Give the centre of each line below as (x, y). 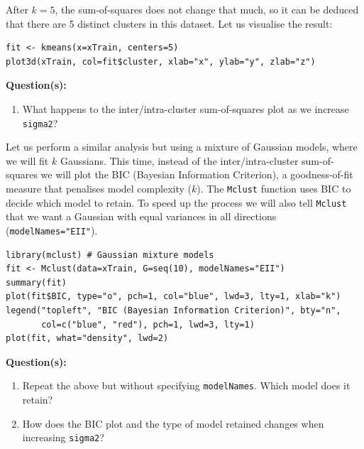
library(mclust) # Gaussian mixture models (110, 255)
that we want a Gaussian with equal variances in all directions (141, 216)
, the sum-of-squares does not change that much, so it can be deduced (207, 9)
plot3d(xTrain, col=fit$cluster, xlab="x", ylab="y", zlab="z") (161, 61)
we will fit (27, 160)
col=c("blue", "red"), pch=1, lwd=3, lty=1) (148, 324)
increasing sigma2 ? (63, 437)
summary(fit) (36, 282)
